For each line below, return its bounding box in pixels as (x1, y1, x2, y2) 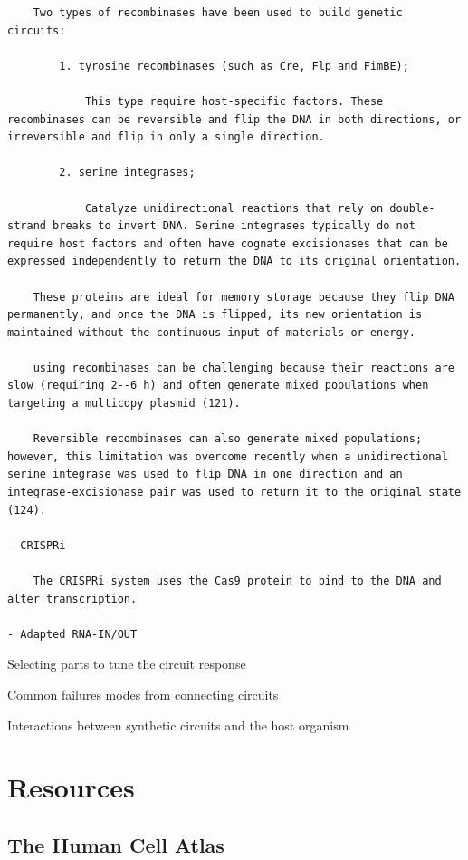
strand (7, 219, 46, 233)
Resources (7, 768, 135, 806)
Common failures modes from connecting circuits (7, 684, 279, 703)
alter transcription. (7, 592, 138, 605)
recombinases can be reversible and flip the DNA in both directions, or (7, 112, 462, 126)
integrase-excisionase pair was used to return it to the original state (7, 486, 462, 499)
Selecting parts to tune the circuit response (7, 654, 246, 673)
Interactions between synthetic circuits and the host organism (7, 715, 349, 734)
